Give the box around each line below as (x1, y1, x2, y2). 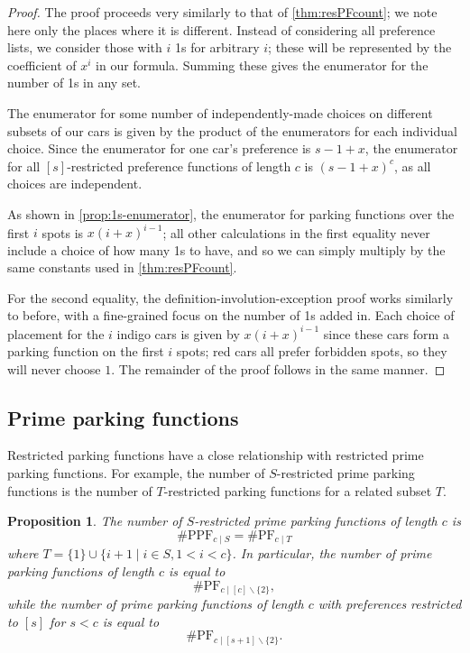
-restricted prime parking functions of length (194, 511, 438, 530)
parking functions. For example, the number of (7, 464, 265, 483)
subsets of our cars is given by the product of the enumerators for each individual (7, 121, 457, 140)
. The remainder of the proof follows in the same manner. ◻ (111, 359, 446, 378)
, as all (393, 156, 431, 175)
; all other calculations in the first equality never (162, 223, 430, 242)
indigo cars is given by (116, 324, 240, 343)
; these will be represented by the (268, 38, 452, 57)
